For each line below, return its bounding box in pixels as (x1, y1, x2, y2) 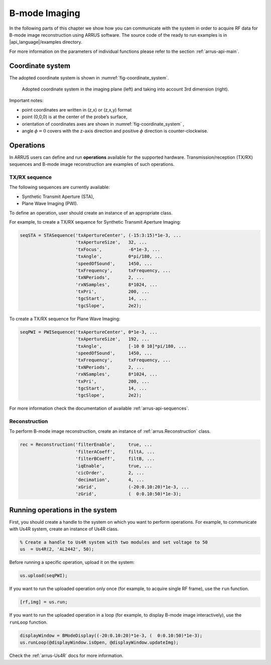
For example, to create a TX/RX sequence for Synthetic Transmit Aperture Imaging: (9, 219, 181, 225)
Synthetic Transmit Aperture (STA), (22, 194, 94, 200)
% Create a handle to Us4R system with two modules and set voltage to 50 (20, 539, 208, 545)
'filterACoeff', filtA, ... (75, 449, 155, 454)
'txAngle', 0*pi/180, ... (75, 254, 163, 259)
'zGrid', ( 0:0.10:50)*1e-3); (75, 491, 182, 497)
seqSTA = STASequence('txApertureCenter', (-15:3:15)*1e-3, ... (20, 232, 182, 238)
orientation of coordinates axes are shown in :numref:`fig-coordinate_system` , (22, 121, 185, 127)
